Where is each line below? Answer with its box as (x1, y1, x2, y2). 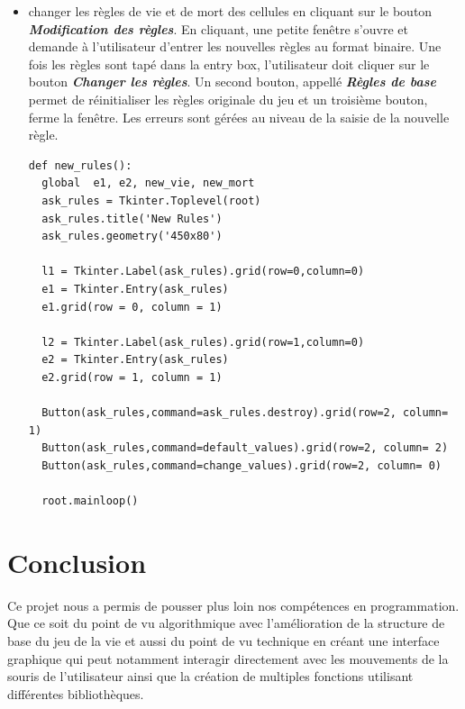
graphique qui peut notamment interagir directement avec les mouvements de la (7, 649, 449, 668)
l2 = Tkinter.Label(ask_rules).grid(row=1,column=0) (41, 335, 365, 349)
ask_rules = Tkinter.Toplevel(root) (41, 194, 261, 207)
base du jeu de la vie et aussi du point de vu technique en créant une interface (7, 631, 440, 650)
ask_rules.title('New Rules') (41, 212, 223, 225)
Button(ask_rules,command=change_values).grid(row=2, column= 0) (41, 459, 442, 472)
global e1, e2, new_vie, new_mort (41, 177, 255, 190)
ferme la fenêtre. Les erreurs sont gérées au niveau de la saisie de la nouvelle (28, 107, 450, 126)
